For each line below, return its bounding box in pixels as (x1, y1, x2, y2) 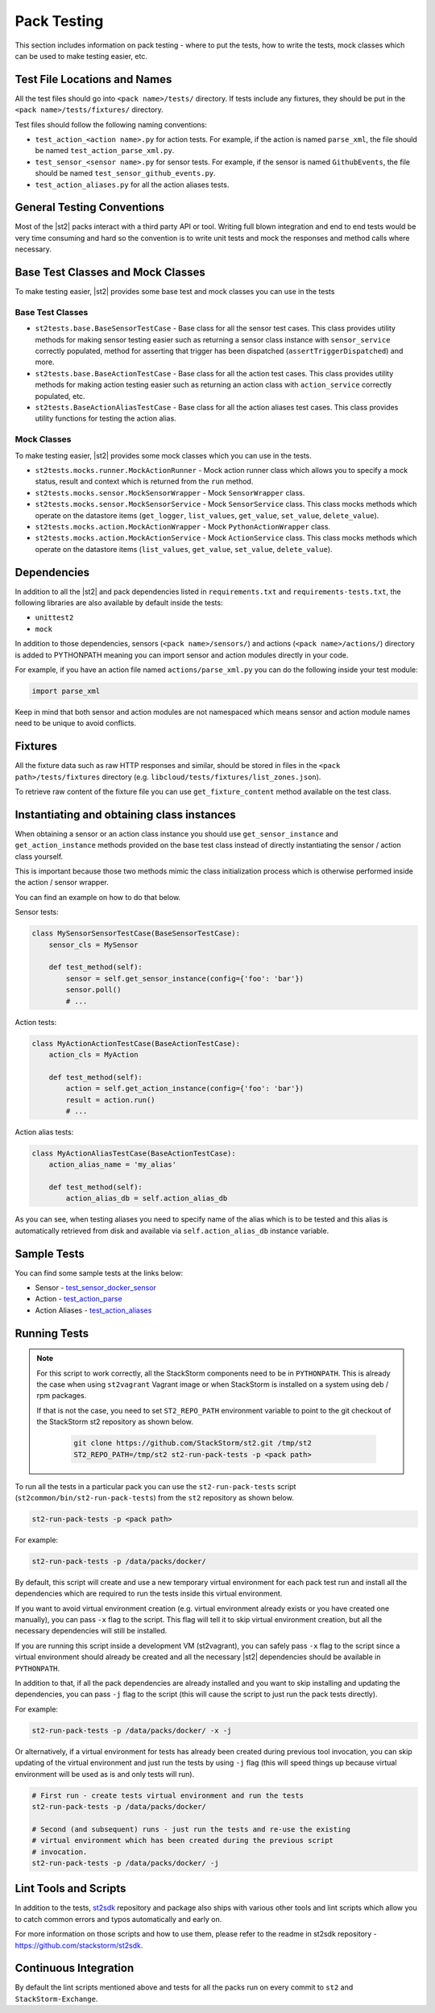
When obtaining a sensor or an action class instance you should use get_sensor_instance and (14, 828, 338, 838)
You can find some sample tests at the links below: (14, 1268, 184, 1277)
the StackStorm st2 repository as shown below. (36, 1417, 193, 1426)
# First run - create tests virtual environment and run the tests (31, 1791, 304, 1800)
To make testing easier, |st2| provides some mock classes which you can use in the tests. (14, 450, 312, 460)
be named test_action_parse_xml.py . (35, 146, 175, 156)
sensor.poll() (65, 986, 122, 994)
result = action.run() (65, 1095, 156, 1104)
